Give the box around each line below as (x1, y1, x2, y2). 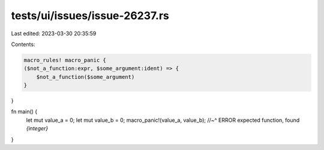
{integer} (26, 125, 49, 132)
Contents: (11, 41, 35, 48)
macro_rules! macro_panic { (23, 57, 106, 63)
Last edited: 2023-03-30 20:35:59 (11, 30, 97, 37)
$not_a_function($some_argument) (36, 74, 135, 80)
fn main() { (11, 108, 38, 115)
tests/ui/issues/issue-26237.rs (11, 9, 169, 22)
